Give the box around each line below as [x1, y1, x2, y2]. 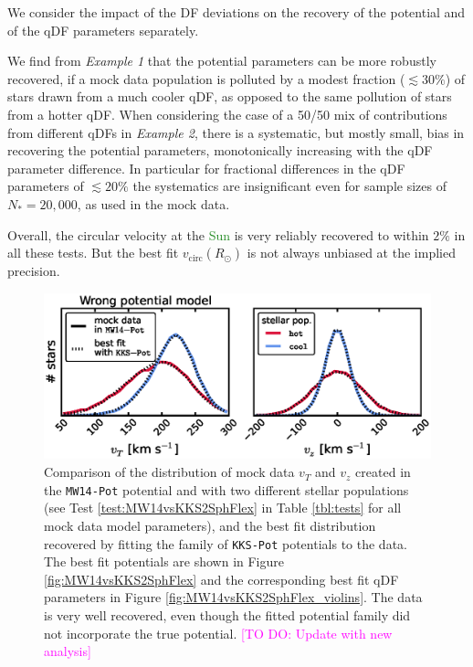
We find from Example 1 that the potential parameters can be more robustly [7, 51, 436, 70]
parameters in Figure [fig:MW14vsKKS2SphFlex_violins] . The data [44, 588, 423, 607]
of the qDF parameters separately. [7, 20, 199, 39]
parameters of [7, 176, 84, 196]
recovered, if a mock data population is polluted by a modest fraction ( [7, 69, 405, 88]
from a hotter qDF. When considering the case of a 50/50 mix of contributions [7, 104, 447, 123]
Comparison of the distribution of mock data [44, 462, 295, 482]
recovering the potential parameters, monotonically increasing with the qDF [7, 141, 433, 160]
